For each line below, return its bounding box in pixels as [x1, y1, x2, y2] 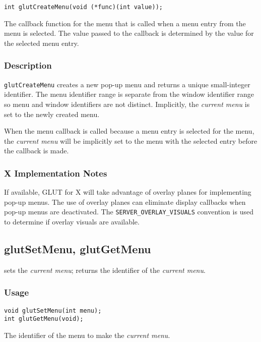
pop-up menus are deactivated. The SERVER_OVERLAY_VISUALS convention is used [4, 206, 253, 217]
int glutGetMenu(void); [4, 315, 84, 323]
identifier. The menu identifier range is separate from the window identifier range [4, 89, 254, 99]
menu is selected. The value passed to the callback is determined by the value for [4, 28, 254, 38]
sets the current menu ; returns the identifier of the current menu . [4, 264, 206, 275]
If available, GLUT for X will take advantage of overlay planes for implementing [4, 187, 251, 197]
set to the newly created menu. [4, 108, 100, 119]
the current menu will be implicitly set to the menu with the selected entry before [4, 135, 257, 146]
